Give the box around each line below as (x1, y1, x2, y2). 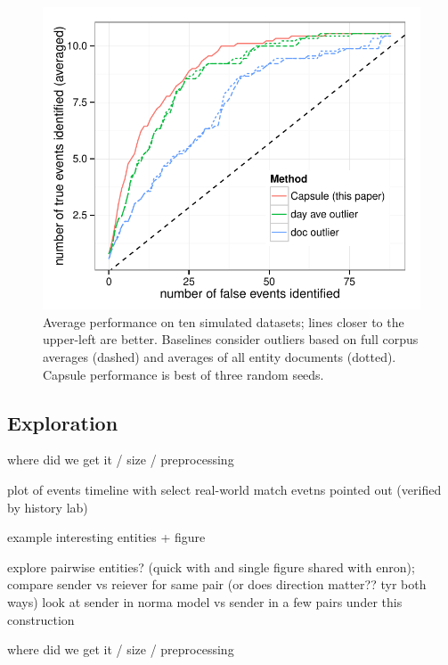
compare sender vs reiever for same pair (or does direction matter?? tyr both (7, 575, 427, 594)
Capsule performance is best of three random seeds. (43, 365, 324, 383)
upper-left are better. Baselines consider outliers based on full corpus (43, 330, 419, 349)
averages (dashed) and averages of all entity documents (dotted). (43, 347, 396, 365)
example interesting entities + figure (7, 528, 206, 546)
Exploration (7, 408, 118, 436)
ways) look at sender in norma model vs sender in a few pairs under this (7, 592, 403, 611)
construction (7, 610, 75, 628)
